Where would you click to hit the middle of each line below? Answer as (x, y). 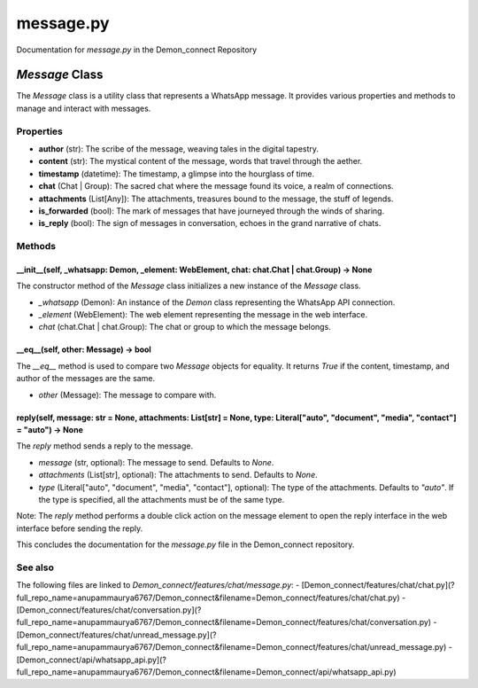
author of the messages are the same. (85, 379)
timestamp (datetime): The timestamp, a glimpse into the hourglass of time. (176, 174)
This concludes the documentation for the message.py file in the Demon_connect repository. (185, 544)
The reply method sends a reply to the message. (105, 446)
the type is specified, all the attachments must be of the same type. (162, 499)
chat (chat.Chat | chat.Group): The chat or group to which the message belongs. (185, 327)
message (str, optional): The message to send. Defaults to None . (156, 462)
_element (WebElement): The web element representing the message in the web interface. (203, 315)
